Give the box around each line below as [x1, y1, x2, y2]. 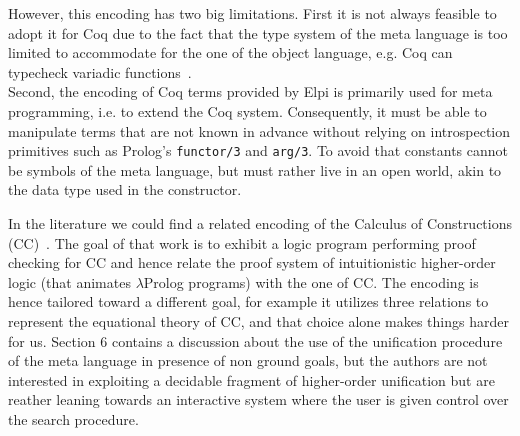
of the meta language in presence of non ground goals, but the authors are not [8, 350, 488, 371]
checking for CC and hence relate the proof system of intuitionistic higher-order [8, 252, 496, 273]
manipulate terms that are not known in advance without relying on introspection [8, 120, 511, 141]
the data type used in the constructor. [8, 179, 242, 200]
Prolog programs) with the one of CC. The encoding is [143, 271, 479, 292]
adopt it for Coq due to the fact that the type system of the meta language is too [8, 22, 508, 43]
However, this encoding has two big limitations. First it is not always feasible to [8, 3, 497, 23]
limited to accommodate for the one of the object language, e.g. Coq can [8, 42, 453, 63]
